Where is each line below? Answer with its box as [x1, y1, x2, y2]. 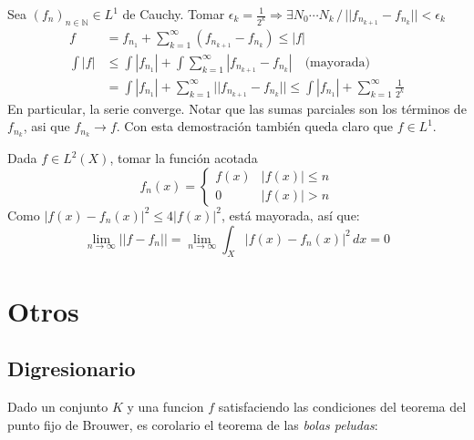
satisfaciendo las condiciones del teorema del [218, 396, 467, 415]
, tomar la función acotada [109, 148, 258, 168]
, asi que [23, 117, 70, 136]
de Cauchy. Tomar [122, 5, 225, 23]
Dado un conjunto [7, 396, 108, 415]
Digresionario [7, 354, 136, 383]
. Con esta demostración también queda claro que [116, 117, 393, 136]
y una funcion [127, 396, 204, 415]
